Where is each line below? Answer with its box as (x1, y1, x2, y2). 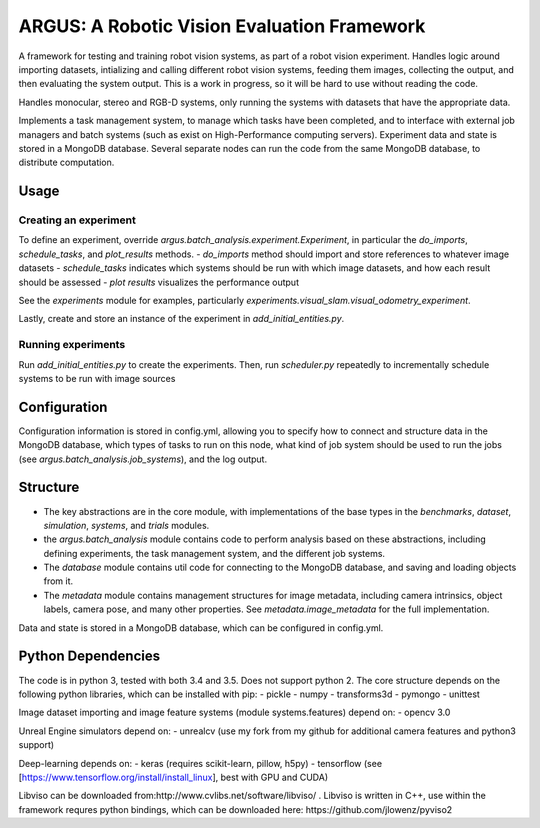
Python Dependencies (18, 648, 160, 665)
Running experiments (18, 338, 126, 352)
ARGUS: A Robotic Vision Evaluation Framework (18, 15, 426, 37)
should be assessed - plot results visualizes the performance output (18, 276, 300, 288)
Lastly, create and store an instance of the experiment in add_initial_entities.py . (18, 313, 345, 325)
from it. (43, 575, 74, 587)
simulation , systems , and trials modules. (43, 519, 210, 531)
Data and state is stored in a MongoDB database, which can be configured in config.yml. (18, 621, 384, 634)
